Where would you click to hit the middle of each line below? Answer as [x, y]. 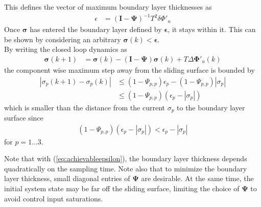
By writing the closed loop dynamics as [66, 49]
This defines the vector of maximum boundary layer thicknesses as [108, 7]
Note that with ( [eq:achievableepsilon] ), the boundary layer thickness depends [126, 158]
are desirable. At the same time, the [197, 178]
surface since [24, 118]
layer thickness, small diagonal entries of [67, 178]
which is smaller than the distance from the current [85, 107]
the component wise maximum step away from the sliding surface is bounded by [129, 69]
